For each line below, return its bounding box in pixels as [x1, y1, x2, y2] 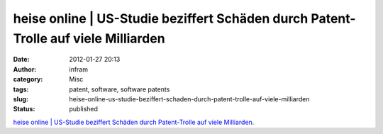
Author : [13, 65, 37, 74]
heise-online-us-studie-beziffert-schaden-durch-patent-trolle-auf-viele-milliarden [69, 94, 310, 103]
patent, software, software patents [69, 85, 170, 94]
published [69, 105, 99, 113]
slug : [13, 94, 28, 103]
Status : [13, 105, 35, 113]
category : [13, 75, 43, 84]
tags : [13, 85, 29, 94]
